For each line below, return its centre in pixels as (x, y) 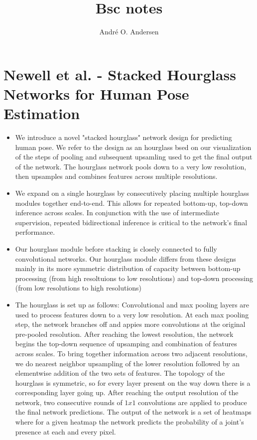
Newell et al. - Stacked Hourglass (120, 74)
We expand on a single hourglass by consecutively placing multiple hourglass (132, 193)
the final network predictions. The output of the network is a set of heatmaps (133, 412)
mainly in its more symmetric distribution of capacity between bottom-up (128, 268)
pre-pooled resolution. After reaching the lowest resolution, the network (124, 334)
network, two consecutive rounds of (69, 402)
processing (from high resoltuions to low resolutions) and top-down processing (134, 278)
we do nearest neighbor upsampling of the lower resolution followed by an (128, 363)
